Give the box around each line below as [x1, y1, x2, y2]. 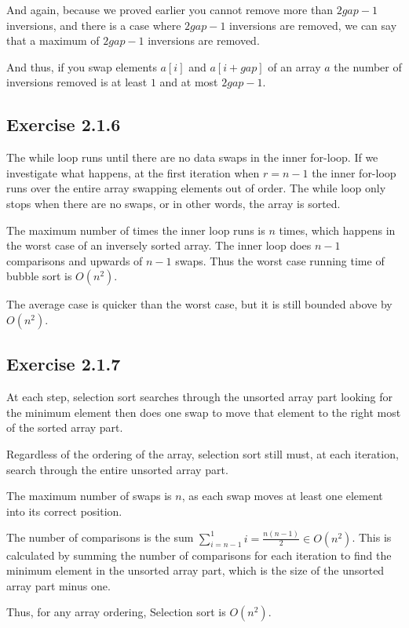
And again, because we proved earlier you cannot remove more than [6, 2, 333, 17]
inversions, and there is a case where [6, 16, 181, 33]
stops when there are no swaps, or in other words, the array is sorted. [6, 195, 341, 211]
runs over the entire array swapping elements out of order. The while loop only [6, 180, 386, 196]
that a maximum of [6, 32, 100, 49]
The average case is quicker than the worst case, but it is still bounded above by [6, 296, 393, 312]
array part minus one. [6, 577, 111, 593]
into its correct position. [6, 502, 122, 519]
